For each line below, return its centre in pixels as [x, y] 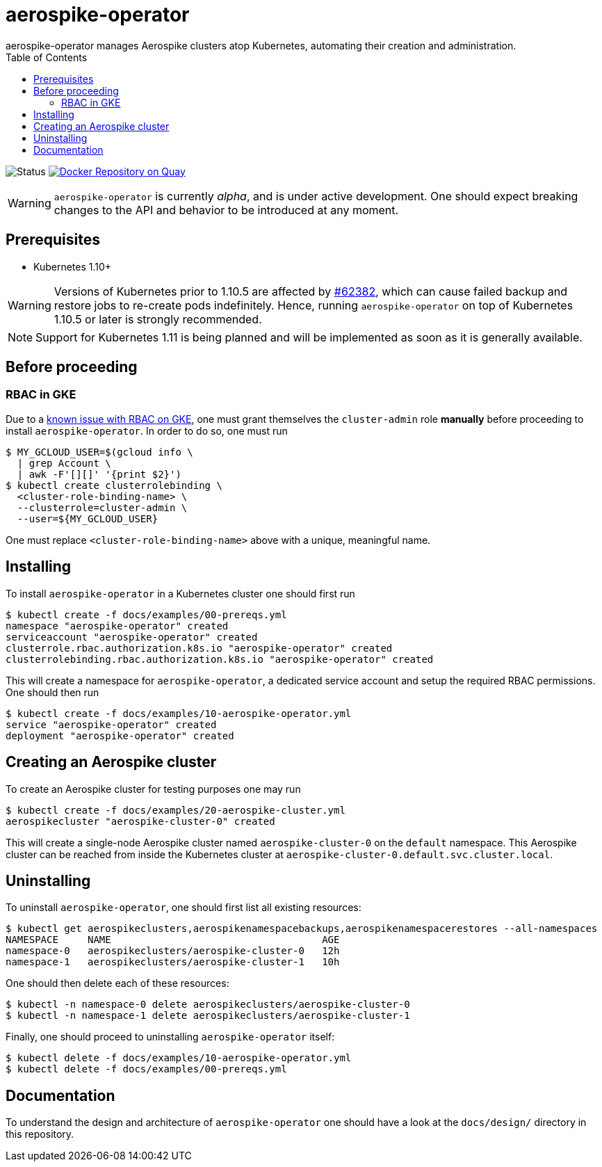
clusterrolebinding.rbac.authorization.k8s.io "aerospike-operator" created [220, 659]
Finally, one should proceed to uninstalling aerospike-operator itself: [170, 1037]
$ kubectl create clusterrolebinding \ [114, 485]
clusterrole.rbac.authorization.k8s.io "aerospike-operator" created [199, 648]
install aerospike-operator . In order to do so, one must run [147, 430]
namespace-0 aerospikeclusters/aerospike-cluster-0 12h [173, 951]
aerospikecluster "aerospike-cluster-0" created [140, 821]
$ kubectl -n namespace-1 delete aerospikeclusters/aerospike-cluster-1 [208, 1016]
